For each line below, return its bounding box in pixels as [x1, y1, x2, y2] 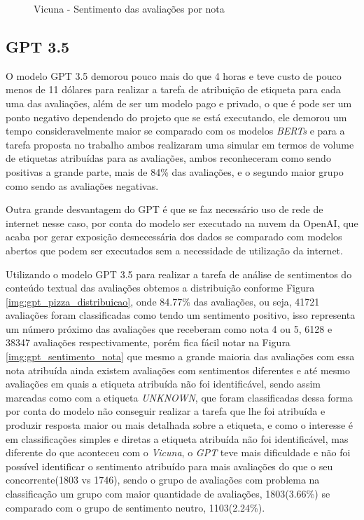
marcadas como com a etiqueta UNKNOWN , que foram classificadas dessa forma [6, 390, 353, 404]
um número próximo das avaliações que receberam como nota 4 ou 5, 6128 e [6, 321, 332, 336]
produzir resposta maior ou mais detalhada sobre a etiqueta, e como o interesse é [6, 418, 353, 432]
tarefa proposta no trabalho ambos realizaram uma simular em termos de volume [6, 137, 354, 151]
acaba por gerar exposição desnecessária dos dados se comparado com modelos [6, 229, 342, 244]
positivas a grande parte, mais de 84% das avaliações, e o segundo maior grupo [6, 164, 344, 179]
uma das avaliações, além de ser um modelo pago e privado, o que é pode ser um [6, 95, 352, 110]
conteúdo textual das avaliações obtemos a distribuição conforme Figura [6, 280, 315, 295]
